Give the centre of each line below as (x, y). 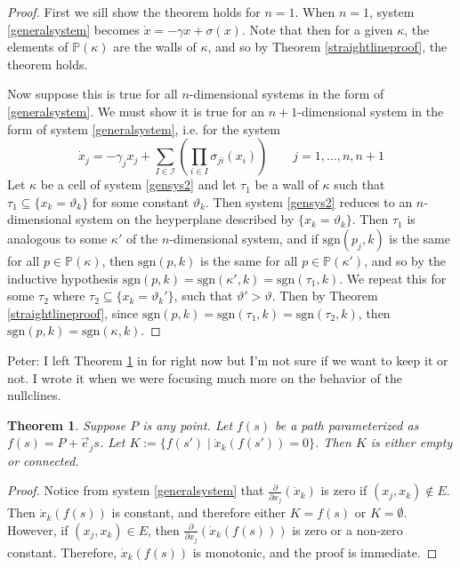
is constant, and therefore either (199, 512)
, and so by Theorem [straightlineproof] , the (327, 47)
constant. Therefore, (62, 552)
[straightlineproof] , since (73, 312)
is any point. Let (188, 424)
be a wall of (286, 184)
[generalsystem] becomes (73, 29)
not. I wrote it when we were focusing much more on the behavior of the (205, 377)
